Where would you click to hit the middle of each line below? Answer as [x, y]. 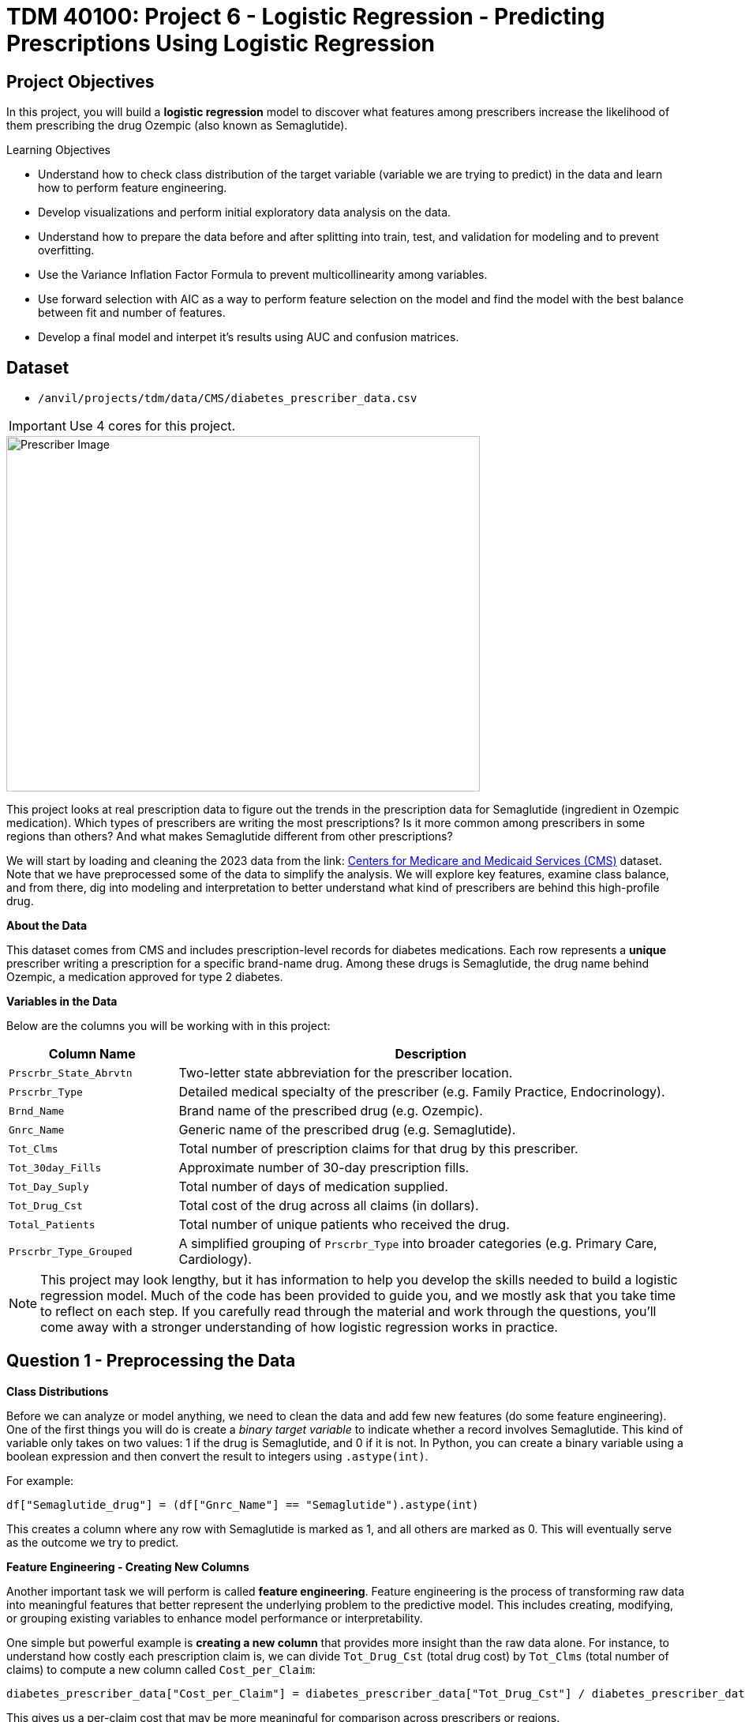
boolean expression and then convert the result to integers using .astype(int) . [217, 1456]
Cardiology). [215, 1260]
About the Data [47, 926]
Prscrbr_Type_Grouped [71, 1251]
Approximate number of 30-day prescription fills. [324, 1168]
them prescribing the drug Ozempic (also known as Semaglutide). [177, 126]
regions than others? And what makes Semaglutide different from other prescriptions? [230, 837]
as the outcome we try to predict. [93, 1542]
